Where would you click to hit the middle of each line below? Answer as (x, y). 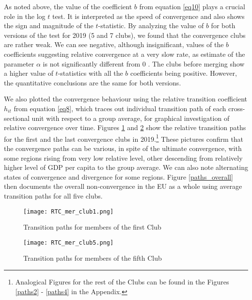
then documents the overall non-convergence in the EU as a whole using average (123, 186)
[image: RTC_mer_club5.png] (69, 242)
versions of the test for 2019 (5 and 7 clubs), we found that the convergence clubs (125, 35)
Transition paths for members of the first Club (92, 227)
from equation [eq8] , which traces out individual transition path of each (120, 108)
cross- (236, 108)
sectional (17, 118)
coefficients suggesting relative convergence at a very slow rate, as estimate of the (125, 54)
